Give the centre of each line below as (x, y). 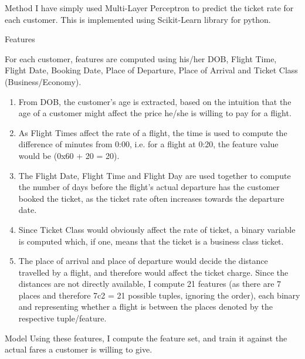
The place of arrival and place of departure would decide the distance (143, 261)
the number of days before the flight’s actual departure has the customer (149, 187)
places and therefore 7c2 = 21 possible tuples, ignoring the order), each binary (159, 295)
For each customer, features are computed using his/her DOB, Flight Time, (141, 58)
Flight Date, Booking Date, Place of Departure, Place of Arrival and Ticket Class (151, 70)
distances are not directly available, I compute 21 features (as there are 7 (150, 284)
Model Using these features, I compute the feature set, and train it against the (146, 338)
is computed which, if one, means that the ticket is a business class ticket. (151, 241)
